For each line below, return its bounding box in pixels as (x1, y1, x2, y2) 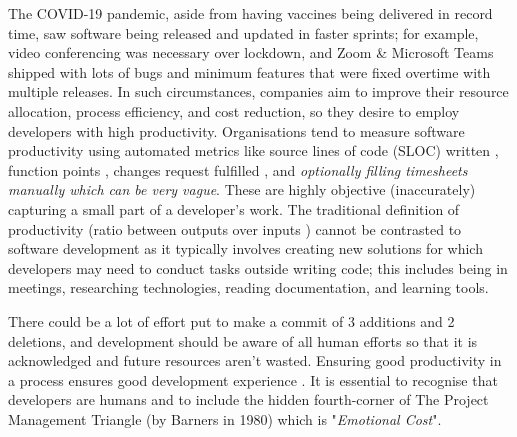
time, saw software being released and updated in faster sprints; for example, (8, 22, 479, 43)
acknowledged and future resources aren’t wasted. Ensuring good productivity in (8, 350, 502, 371)
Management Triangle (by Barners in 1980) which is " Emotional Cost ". (8, 408, 442, 429)
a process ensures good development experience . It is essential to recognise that (8, 369, 498, 390)
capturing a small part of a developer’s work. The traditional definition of (8, 198, 460, 219)
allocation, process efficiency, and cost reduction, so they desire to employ (8, 100, 460, 121)
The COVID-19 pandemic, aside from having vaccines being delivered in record (8, 3, 493, 23)
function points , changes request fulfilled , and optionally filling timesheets (8, 159, 468, 180)
